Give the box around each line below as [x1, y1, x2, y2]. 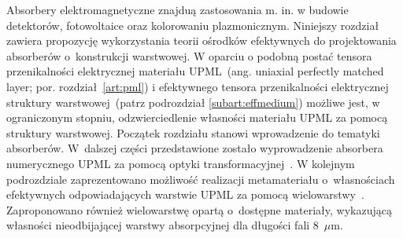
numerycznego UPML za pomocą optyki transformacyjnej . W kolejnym [6, 155, 355, 171]
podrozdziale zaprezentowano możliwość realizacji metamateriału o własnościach [6, 170, 395, 187]
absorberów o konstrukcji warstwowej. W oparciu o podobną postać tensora [6, 47, 372, 64]
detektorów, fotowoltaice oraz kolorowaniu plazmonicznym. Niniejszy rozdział [6, 16, 379, 33]
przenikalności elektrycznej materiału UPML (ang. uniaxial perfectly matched [6, 63, 384, 79]
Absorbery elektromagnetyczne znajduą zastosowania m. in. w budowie [6, 2, 349, 17]
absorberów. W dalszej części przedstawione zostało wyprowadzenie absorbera [6, 140, 383, 156]
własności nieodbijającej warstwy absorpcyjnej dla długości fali [6, 217, 310, 233]
